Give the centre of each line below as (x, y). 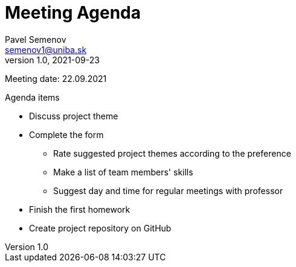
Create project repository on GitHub (100, 228)
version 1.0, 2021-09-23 (52, 60)
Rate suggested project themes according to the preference (172, 153)
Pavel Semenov (36, 39)
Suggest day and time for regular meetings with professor (168, 190)
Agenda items (32, 97)
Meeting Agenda (73, 13)
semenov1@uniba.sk (46, 49)
